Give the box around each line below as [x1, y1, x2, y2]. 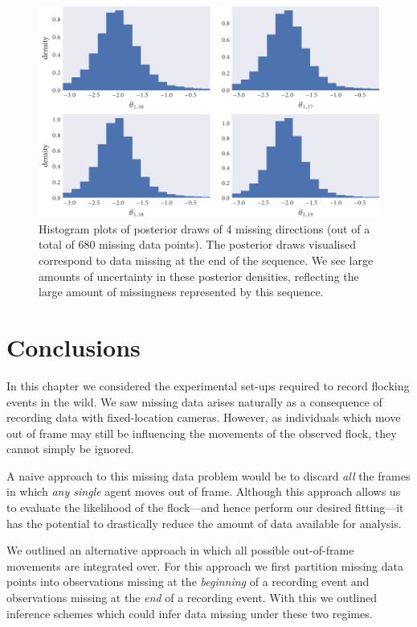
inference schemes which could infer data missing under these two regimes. [6, 604, 373, 621]
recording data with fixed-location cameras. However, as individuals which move [6, 409, 401, 426]
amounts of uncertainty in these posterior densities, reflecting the [39, 267, 359, 284]
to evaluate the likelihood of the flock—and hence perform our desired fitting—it [6, 499, 404, 516]
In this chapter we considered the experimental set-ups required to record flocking [6, 377, 410, 394]
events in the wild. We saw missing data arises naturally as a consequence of [6, 393, 382, 410]
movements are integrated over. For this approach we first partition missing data [6, 557, 403, 574]
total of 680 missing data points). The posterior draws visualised [39, 236, 356, 253]
